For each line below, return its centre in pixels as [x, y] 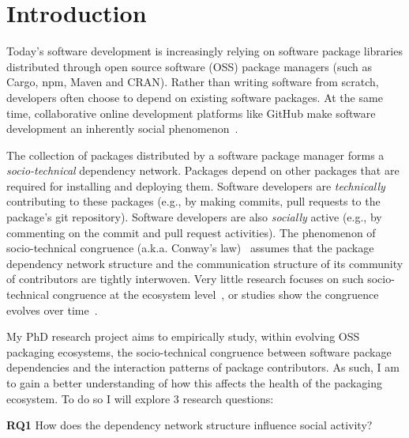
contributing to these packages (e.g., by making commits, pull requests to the [193, 201]
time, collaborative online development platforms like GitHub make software [191, 113]
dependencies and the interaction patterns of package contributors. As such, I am [203, 367]
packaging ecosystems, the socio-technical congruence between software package [199, 351]
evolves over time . [52, 310]
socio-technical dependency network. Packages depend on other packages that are [203, 170]
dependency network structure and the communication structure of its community [205, 263]
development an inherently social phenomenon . [122, 128]
